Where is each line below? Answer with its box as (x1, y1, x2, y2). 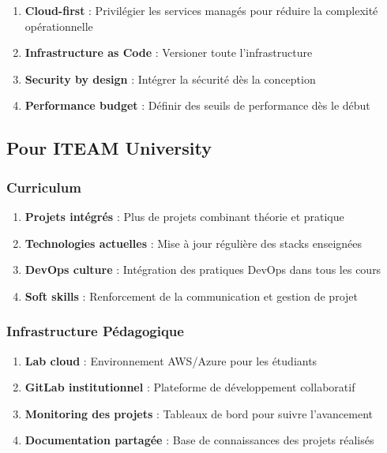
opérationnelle (24, 17, 93, 34)
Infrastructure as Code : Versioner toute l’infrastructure (24, 44, 313, 61)
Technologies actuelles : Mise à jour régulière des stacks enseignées (24, 234, 363, 251)
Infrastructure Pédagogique (6, 321, 184, 341)
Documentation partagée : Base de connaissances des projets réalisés (24, 432, 374, 448)
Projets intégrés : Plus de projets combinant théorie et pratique (24, 208, 344, 224)
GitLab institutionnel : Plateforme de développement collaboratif (24, 379, 355, 395)
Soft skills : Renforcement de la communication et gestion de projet (24, 287, 358, 304)
